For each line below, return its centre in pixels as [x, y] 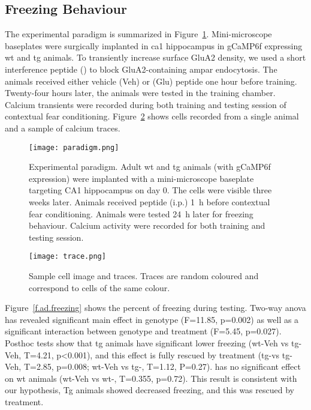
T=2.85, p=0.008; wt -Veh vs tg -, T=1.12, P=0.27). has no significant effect [162, 366]
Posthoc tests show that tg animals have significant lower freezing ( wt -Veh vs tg [152, 342]
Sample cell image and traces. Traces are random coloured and [144, 276]
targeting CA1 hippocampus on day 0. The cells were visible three [150, 190]
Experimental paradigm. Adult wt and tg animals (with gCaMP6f [150, 167]
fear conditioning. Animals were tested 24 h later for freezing [141, 213]
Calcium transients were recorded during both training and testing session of [146, 104]
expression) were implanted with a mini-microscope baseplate [141, 178]
